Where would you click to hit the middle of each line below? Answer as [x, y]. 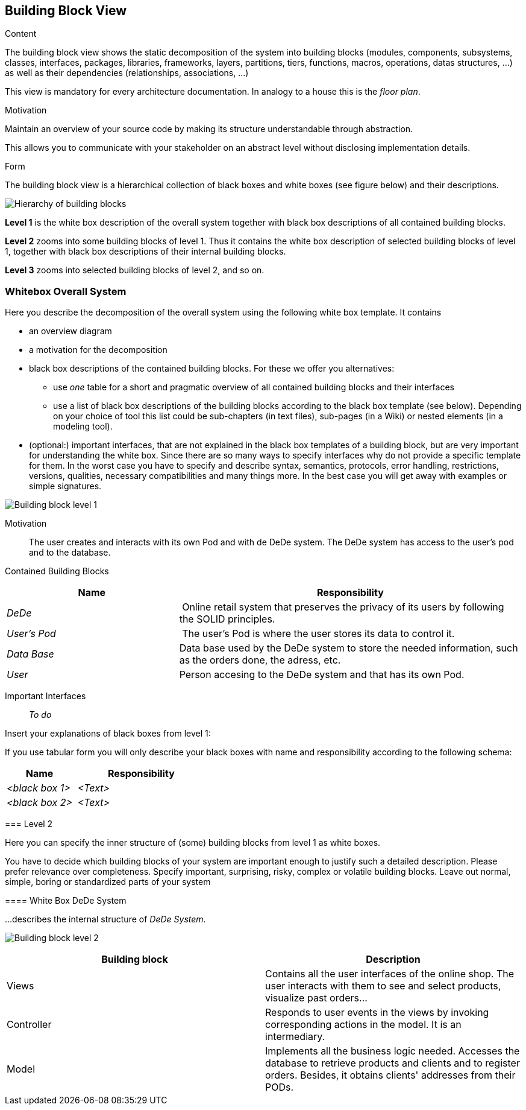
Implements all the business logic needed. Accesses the [393, 1051]
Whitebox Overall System [66, 291]
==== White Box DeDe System [66, 901]
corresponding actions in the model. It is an [363, 1025]
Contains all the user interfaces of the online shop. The [390, 974]
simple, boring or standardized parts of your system [108, 882]
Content [21, 34]
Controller [29, 1025]
